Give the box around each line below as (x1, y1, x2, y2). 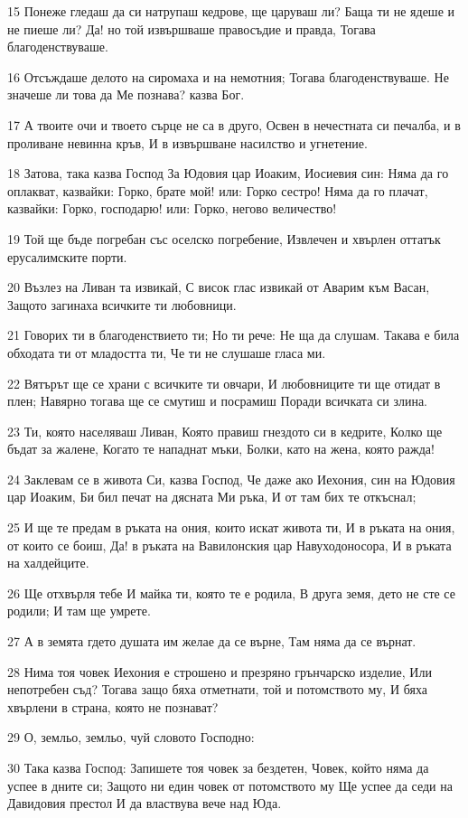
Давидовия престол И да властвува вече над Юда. (7, 794, 282, 813)
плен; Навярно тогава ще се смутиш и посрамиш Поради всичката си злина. (7, 391, 427, 410)
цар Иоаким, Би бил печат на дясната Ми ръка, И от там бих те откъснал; (7, 487, 417, 506)
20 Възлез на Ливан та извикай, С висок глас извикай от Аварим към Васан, (7, 277, 430, 296)
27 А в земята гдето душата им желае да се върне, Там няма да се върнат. (7, 632, 417, 651)
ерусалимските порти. (7, 247, 127, 266)
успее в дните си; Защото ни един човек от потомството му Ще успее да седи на (7, 776, 453, 794)
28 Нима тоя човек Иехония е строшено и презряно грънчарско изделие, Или (7, 662, 432, 681)
